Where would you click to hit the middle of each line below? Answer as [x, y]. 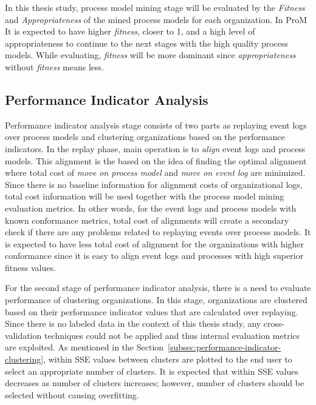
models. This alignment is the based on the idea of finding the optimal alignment [156, 160]
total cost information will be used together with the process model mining [145, 196]
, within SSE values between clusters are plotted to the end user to [168, 359]
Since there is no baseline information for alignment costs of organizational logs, [154, 184]
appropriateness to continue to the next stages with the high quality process [147, 43]
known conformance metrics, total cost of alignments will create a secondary [147, 220]
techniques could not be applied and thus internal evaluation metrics [172, 335]
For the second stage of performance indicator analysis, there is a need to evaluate [158, 288]
